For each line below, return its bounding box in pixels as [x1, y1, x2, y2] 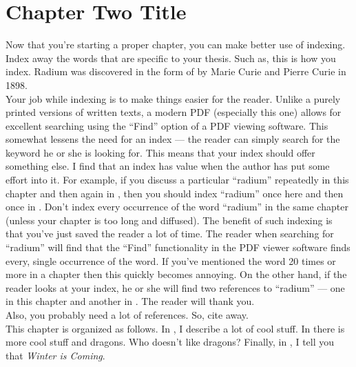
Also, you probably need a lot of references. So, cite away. [6, 308, 249, 321]
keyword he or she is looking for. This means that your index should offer [6, 145, 315, 159]
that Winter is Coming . [6, 348, 105, 362]
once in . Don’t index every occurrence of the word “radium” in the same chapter [6, 199, 348, 214]
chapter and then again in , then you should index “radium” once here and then [6, 186, 344, 200]
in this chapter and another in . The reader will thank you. [6, 294, 255, 308]
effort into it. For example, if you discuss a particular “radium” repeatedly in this [6, 172, 349, 187]
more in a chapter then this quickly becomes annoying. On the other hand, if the [6, 267, 347, 281]
